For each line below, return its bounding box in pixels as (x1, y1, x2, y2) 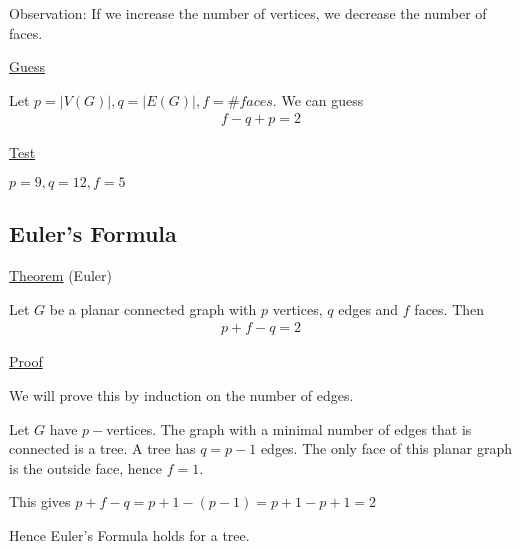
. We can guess (272, 89, 364, 110)
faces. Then (414, 298, 485, 319)
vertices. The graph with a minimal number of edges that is (106, 418, 472, 439)
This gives (9, 491, 71, 512)
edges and (338, 298, 399, 319)
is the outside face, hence (9, 457, 162, 478)
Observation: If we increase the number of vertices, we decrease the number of (9, 3, 487, 23)
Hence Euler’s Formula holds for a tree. (9, 524, 250, 545)
